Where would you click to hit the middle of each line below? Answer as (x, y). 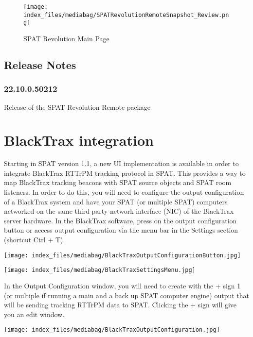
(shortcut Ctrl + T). (35, 240)
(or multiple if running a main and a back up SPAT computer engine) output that (126, 295)
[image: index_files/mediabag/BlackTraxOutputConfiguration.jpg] (112, 330)
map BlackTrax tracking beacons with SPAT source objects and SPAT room (118, 182)
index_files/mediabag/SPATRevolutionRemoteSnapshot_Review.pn (126, 15)
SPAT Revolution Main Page (66, 38)
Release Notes (40, 64)
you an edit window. (34, 314)
